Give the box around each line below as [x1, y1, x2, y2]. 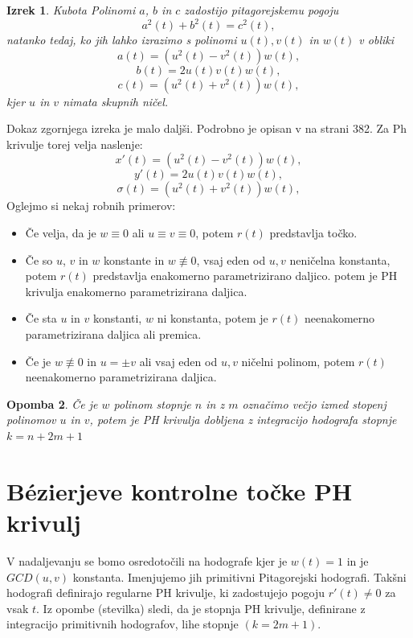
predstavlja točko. [269, 224, 358, 241]
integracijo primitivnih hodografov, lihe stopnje [6, 615, 239, 632]
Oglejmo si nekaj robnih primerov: [6, 197, 176, 214]
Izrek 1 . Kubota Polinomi [6, 2, 136, 18]
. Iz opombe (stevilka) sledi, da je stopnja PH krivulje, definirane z [36, 599, 366, 616]
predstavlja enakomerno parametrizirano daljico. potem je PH [92, 267, 398, 284]
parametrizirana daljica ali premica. [25, 326, 202, 343]
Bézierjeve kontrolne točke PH [6, 474, 353, 507]
